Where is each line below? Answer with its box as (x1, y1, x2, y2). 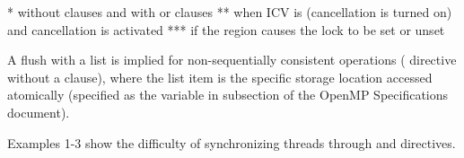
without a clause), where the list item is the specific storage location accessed (7, 67, 433, 86)
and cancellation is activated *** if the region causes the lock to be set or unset (7, 20, 445, 39)
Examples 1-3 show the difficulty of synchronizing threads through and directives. (7, 133, 456, 152)
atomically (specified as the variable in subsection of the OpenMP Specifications (7, 85, 449, 104)
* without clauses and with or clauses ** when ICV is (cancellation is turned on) (7, 3, 452, 21)
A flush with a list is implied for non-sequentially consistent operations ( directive (7, 50, 457, 69)
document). (7, 102, 70, 121)
